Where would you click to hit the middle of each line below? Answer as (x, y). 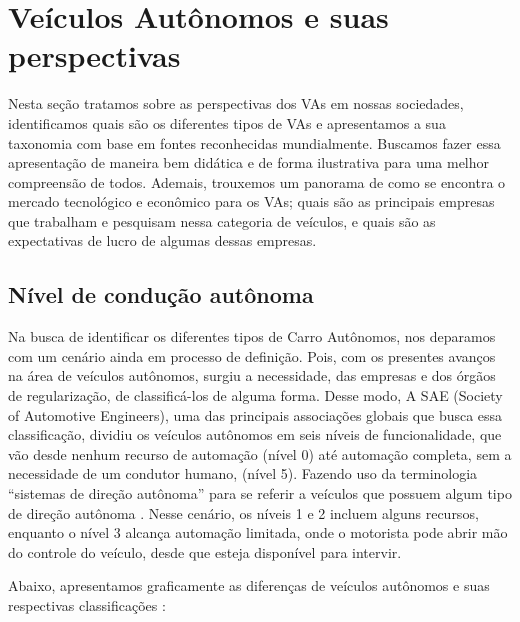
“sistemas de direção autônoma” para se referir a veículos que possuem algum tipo (260, 493)
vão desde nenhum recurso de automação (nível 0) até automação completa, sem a (260, 453)
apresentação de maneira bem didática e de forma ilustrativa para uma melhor (249, 162)
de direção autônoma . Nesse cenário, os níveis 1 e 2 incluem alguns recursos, (243, 512)
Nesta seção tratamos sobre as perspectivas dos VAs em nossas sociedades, (236, 103)
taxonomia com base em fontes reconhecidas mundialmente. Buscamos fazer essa (254, 142)
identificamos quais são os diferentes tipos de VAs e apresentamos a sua (227, 122)
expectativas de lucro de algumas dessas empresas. (162, 240)
